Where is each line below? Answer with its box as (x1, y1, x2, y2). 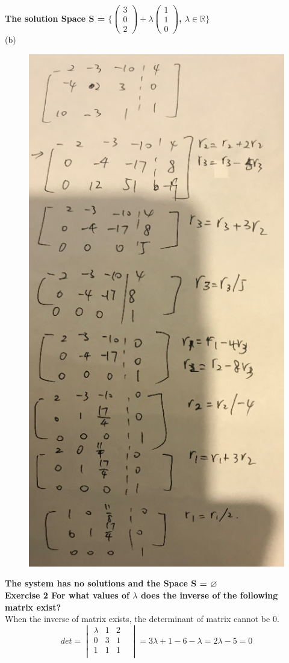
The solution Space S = (5, 11, 105, 24)
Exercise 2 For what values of (5, 588, 129, 601)
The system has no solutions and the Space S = (5, 577, 208, 589)
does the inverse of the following (140, 588, 278, 601)
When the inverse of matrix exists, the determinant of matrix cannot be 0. (5, 612, 279, 625)
